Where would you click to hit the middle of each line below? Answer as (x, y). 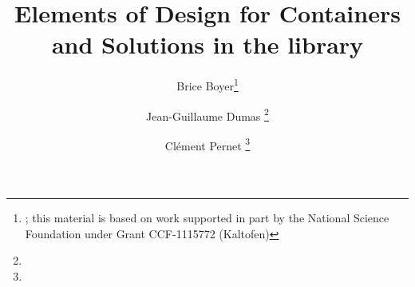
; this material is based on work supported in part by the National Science (207, 218)
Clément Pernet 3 (207, 144)
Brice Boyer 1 (207, 84)
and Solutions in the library (207, 44)
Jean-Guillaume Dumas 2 (207, 114)
